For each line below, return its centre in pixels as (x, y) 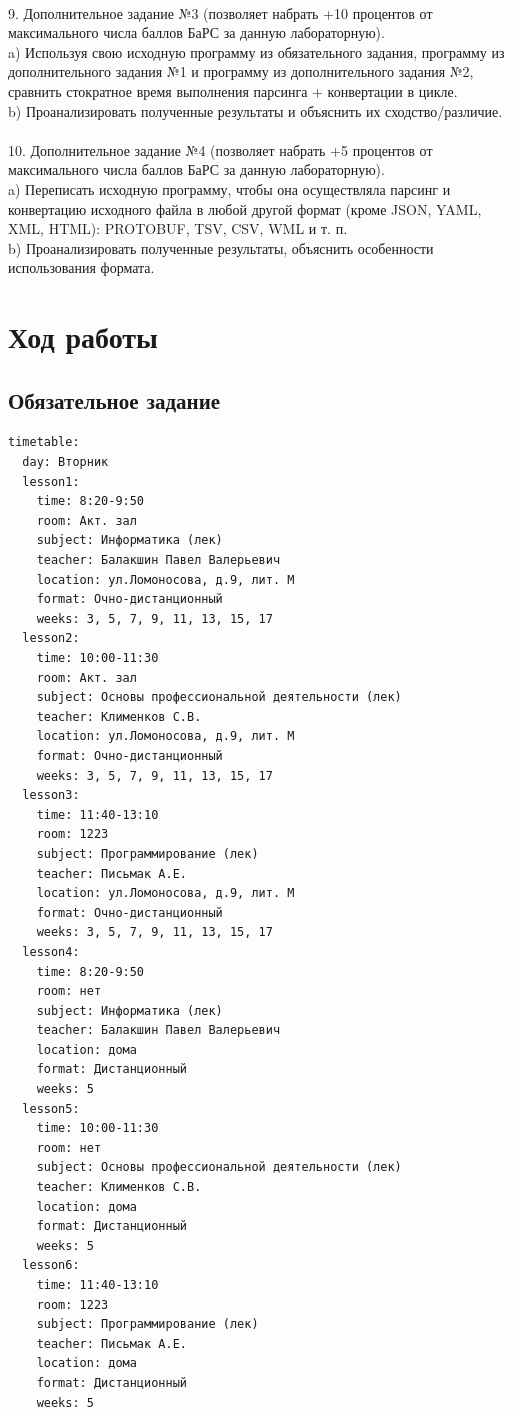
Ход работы (83, 336)
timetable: (44, 442)
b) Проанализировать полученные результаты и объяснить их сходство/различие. (255, 110)
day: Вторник (65, 462)
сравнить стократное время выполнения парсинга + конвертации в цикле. (233, 90)
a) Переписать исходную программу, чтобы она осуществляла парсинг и (229, 188)
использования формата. (81, 267)
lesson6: (51, 1265)
